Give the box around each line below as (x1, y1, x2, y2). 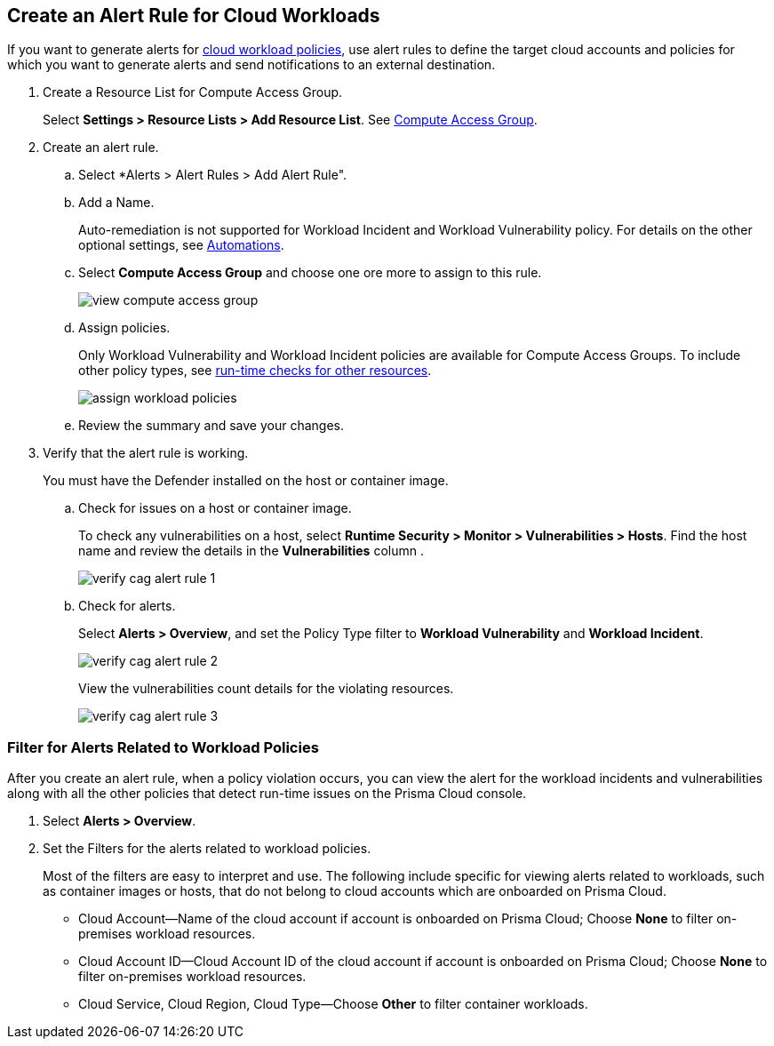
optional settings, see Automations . (78, 237, 284, 253)
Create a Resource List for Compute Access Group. (43, 84, 343, 100)
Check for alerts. (78, 598, 176, 614)
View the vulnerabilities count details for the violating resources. (78, 681, 454, 697)
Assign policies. (78, 320, 171, 336)
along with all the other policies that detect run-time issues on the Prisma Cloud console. (7, 786, 527, 802)
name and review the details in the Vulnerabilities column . (78, 543, 424, 559)
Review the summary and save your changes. (78, 418, 345, 434)
